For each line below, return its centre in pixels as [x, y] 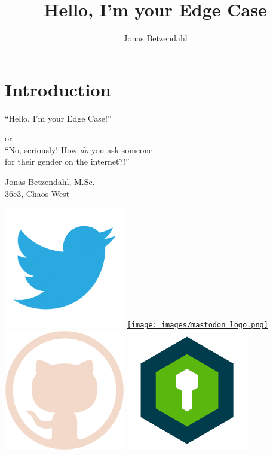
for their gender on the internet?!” [67, 161]
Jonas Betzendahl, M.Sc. [50, 182]
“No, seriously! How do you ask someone [79, 149]
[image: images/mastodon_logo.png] [197, 325]
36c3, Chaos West [37, 193]
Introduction [58, 89]
